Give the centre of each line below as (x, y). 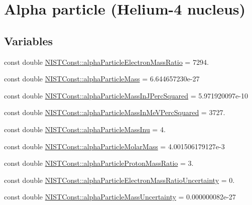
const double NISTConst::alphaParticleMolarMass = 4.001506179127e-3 (114, 146)
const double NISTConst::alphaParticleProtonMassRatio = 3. (99, 163)
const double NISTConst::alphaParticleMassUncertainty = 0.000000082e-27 (120, 197)
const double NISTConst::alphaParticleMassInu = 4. (85, 129)
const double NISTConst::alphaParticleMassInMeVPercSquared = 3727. (115, 112)
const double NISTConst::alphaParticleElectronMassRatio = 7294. (106, 62)
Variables (29, 40)
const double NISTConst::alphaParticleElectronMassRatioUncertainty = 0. (119, 180)
